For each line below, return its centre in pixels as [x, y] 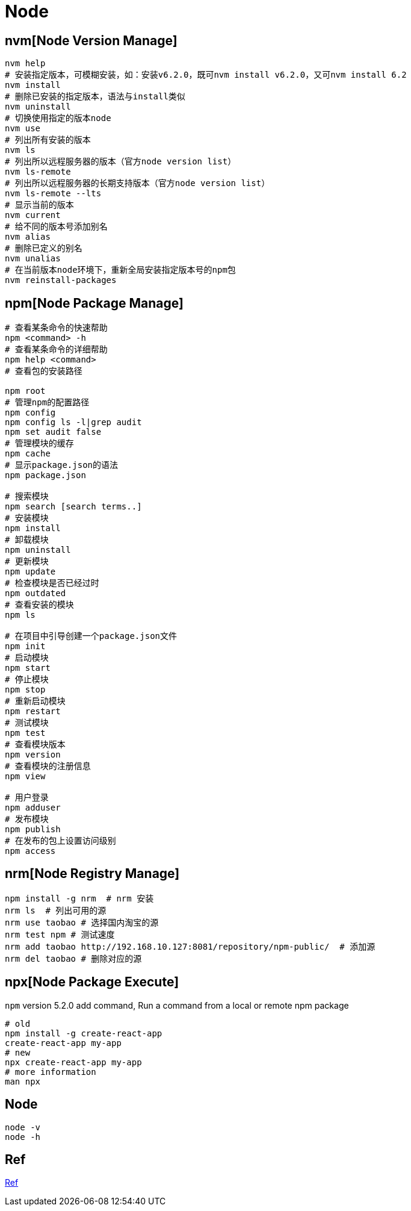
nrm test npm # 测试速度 [60, 934]
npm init [25, 646]
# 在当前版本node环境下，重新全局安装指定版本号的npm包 [120, 270]
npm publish [33, 830]
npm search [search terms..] [73, 507]
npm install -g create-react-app [84, 1033]
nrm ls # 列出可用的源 [56, 910]
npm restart [33, 711]
